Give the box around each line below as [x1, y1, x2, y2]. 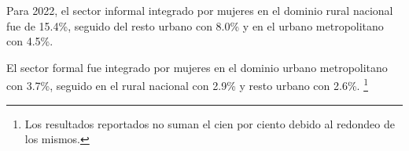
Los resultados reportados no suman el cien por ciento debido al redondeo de [24, 115, 395, 131]
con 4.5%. [6, 33, 53, 49]
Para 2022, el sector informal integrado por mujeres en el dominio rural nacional [6, 2, 393, 18]
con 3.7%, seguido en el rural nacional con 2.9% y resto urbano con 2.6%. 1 [6, 75, 368, 94]
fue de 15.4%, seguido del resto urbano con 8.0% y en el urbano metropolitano [6, 17, 384, 34]
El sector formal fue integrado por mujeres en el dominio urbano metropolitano [6, 59, 388, 75]
